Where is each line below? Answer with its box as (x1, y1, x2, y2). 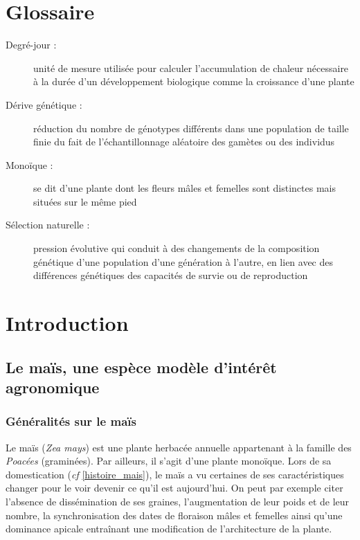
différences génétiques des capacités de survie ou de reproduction (33, 268, 308, 282)
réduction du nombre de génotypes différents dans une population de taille (33, 120, 349, 135)
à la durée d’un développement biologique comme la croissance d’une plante (33, 74, 354, 89)
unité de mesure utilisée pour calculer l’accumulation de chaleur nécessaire (33, 60, 349, 75)
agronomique (6, 377, 100, 397)
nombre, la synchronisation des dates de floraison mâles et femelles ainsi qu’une (6, 507, 343, 522)
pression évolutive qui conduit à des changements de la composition (33, 241, 320, 255)
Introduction (6, 309, 129, 337)
